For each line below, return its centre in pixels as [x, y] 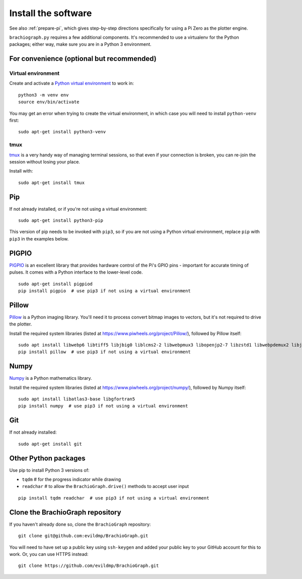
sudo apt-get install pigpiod [56, 284]
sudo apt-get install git [50, 444]
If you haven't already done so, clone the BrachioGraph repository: [80, 524]
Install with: [21, 171]
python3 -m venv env [44, 95]
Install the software [51, 13]
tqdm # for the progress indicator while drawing [71, 479]
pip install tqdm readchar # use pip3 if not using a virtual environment [114, 498]
